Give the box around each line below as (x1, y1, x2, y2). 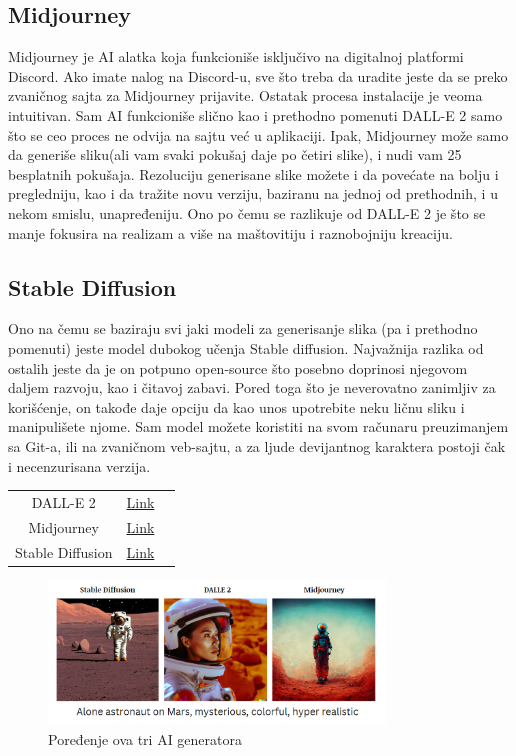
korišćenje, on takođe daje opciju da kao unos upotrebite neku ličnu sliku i (8, 396, 465, 417)
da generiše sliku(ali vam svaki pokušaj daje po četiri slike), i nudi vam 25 (8, 144, 462, 165)
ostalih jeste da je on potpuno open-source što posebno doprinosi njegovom (8, 357, 468, 378)
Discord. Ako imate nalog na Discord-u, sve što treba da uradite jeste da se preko (8, 65, 508, 86)
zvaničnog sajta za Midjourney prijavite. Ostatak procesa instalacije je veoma (8, 85, 483, 106)
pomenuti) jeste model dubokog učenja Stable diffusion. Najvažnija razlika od (8, 337, 484, 358)
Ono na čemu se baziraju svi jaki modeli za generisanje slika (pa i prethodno (8, 318, 478, 339)
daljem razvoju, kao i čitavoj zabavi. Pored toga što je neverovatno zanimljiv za (8, 377, 496, 398)
